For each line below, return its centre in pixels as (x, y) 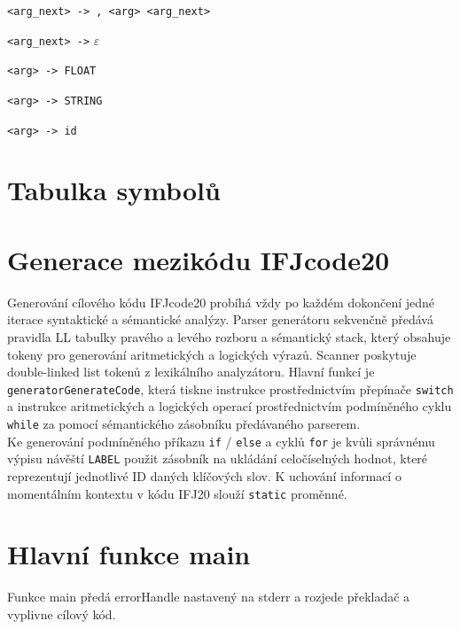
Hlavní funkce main (129, 554)
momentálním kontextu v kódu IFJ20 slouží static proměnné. (177, 493)
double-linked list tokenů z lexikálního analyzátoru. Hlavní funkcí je (191, 372)
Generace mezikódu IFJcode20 (199, 259)
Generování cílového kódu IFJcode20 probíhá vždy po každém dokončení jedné (221, 302)
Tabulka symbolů (114, 190)
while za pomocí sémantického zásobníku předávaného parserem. (184, 423)
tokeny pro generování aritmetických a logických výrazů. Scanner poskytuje (212, 354)
